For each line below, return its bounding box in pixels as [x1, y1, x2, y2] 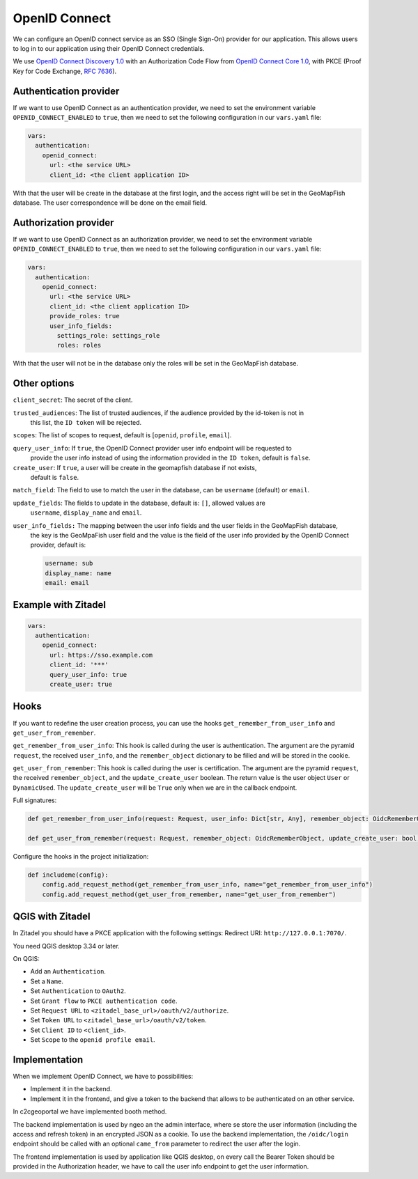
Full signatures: [13, 796, 57, 804]
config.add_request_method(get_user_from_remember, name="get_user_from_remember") [42, 890, 336, 898]
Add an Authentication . [30, 967, 106, 976]
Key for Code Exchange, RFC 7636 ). [13, 67, 117, 75]
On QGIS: [13, 955, 40, 963]
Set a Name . [30, 977, 64, 985]
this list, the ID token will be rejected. [30, 419, 142, 427]
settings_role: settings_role [56, 331, 160, 339]
